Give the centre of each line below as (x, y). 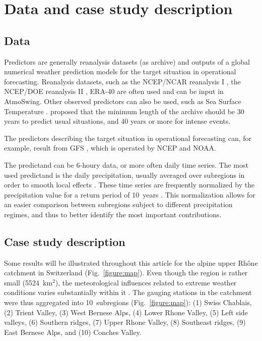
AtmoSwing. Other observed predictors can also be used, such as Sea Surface (123, 101)
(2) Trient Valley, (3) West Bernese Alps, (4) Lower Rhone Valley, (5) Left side (126, 312)
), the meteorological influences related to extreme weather (146, 282)
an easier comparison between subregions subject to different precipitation (118, 204)
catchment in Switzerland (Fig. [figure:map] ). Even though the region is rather (126, 273)
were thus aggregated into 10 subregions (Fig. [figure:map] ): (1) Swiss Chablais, (128, 302)
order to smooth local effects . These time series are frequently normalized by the (129, 185)
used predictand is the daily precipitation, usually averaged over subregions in (124, 175)
